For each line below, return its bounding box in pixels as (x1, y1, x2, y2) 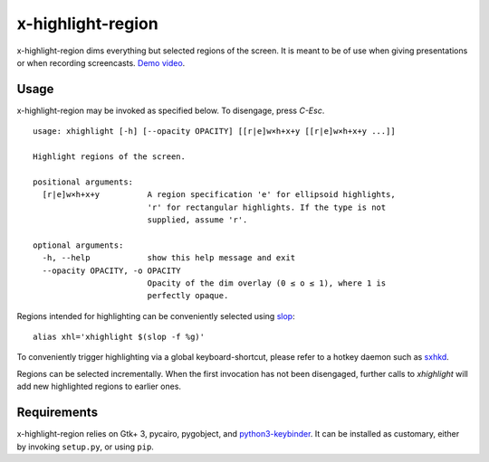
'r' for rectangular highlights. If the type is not (147, 202, 387, 212)
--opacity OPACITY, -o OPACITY (42, 265, 181, 276)
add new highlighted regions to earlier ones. (16, 381, 181, 392)
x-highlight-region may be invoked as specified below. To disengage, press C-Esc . (16, 105, 325, 116)
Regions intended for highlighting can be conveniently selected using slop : (16, 310, 295, 321)
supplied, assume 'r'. (147, 214, 248, 225)
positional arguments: (33, 176, 134, 187)
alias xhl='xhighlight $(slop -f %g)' (33, 332, 206, 343)
